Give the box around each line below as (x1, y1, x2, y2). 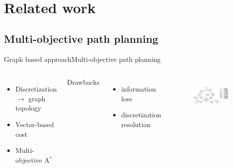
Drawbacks (67, 77, 99, 87)
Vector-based (15, 119, 54, 129)
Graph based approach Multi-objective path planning (4, 54, 161, 64)
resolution (121, 119, 151, 129)
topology (15, 103, 41, 113)
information (121, 84, 156, 94)
